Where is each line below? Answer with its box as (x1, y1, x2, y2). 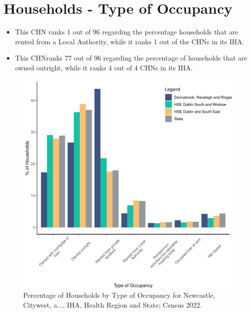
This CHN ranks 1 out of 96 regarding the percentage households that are (15, 27, 238, 37)
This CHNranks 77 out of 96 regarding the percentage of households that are (15, 53, 248, 63)
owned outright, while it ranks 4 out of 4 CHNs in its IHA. (15, 62, 193, 72)
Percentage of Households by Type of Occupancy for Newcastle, (23, 290, 216, 300)
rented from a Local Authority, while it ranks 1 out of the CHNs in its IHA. (15, 36, 245, 46)
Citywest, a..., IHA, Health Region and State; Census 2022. (23, 299, 202, 310)
